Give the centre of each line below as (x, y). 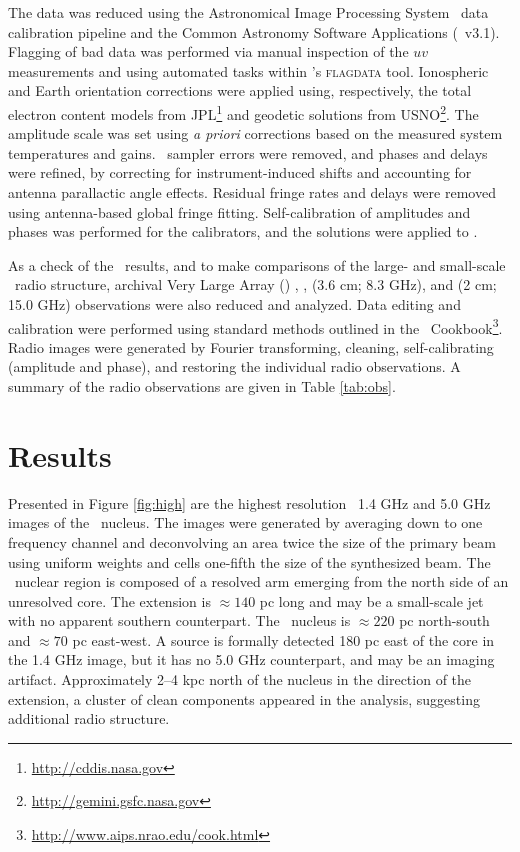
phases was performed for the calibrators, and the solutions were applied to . (243, 231)
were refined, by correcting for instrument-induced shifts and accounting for (240, 172)
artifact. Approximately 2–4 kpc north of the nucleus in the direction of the (240, 679)
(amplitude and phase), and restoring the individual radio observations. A (234, 366)
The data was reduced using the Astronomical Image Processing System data (248, 12)
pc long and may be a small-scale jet (371, 600)
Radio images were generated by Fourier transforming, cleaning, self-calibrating (251, 346)
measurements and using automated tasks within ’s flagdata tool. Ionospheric (248, 70)
